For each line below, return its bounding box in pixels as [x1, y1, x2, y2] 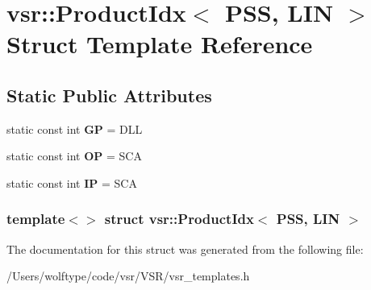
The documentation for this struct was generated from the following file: [6, 240, 364, 257]
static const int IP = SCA [6, 174, 137, 191]
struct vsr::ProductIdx [104, 209, 254, 229]
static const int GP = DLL [6, 120, 143, 137]
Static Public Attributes [6, 82, 212, 107]
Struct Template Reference [6, 27, 313, 60]
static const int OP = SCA [6, 147, 142, 164]
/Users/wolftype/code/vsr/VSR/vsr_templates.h [6, 267, 250, 284]
